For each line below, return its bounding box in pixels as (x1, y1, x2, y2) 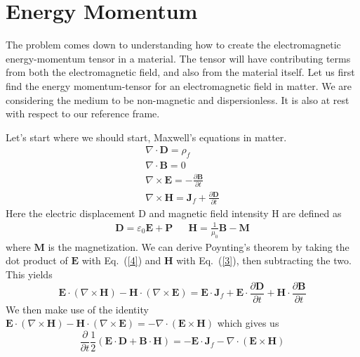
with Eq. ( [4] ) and (81, 253, 161, 268)
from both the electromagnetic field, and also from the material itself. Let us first (6, 65, 355, 79)
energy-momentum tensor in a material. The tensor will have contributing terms (6, 51, 351, 65)
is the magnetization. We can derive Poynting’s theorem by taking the (48, 239, 349, 254)
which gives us (217, 316, 279, 330)
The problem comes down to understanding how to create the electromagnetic (6, 37, 341, 52)
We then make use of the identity (6, 301, 149, 316)
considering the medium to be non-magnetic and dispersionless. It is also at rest (6, 92, 349, 107)
